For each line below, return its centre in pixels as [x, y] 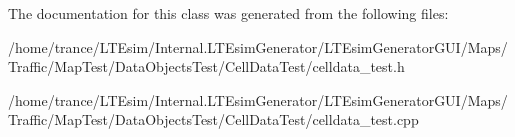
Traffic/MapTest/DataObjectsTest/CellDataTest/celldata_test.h [206, 66]
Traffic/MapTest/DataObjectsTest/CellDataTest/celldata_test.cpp [213, 119]
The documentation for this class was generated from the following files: [228, 13]
